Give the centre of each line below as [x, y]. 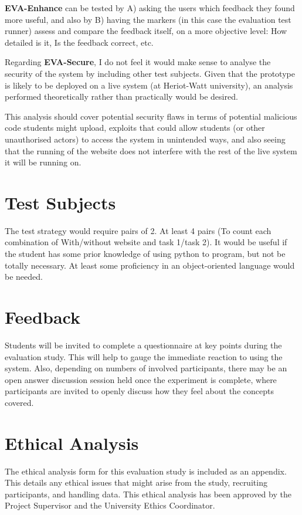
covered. [19, 402]
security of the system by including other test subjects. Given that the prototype [150, 73]
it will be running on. [43, 162]
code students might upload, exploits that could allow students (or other [135, 128]
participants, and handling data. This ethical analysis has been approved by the [148, 494]
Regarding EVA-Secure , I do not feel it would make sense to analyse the [138, 62]
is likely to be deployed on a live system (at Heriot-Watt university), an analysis [149, 85]
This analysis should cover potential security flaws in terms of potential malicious [151, 116]
